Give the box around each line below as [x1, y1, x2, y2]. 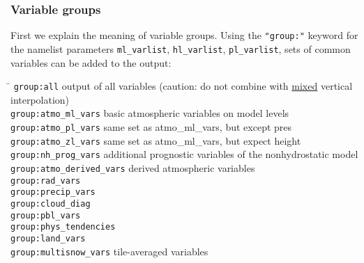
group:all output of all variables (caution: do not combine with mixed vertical [13, 79, 353, 93]
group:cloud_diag [10, 198, 91, 209]
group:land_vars [10, 233, 86, 244]
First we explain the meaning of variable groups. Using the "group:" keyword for [10, 28, 358, 42]
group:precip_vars [10, 187, 96, 198]
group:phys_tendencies [10, 222, 116, 232]
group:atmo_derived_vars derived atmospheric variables [10, 161, 255, 175]
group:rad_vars [10, 175, 81, 186]
